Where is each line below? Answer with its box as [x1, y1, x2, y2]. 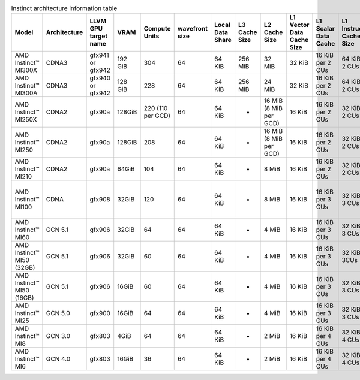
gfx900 [89, 309, 111, 318]
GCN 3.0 [46, 332, 71, 340]
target [89, 32, 108, 40]
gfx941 [89, 51, 109, 59]
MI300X [14, 66, 37, 74]
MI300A [14, 89, 38, 97]
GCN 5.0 [46, 309, 70, 318]
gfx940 [89, 74, 111, 82]
